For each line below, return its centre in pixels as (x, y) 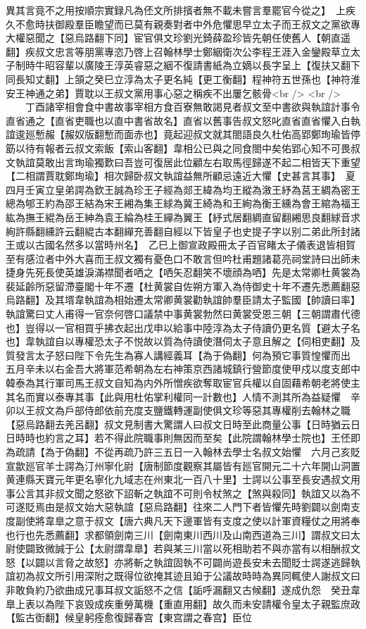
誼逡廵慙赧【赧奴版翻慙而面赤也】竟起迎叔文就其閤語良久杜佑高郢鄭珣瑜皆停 (183, 134)
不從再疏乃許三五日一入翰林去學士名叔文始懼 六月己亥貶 (227, 451)
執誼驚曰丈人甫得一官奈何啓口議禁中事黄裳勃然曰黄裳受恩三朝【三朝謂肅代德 (183, 314)
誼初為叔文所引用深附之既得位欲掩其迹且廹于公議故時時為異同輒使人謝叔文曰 (183, 576)
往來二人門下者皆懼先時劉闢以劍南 (271, 507)
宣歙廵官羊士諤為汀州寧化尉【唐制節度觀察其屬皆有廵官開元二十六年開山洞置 (183, 465)
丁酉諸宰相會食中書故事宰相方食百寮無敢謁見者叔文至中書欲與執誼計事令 (193, 107)
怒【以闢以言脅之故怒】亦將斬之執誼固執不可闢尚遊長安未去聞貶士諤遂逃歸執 (183, 562)
